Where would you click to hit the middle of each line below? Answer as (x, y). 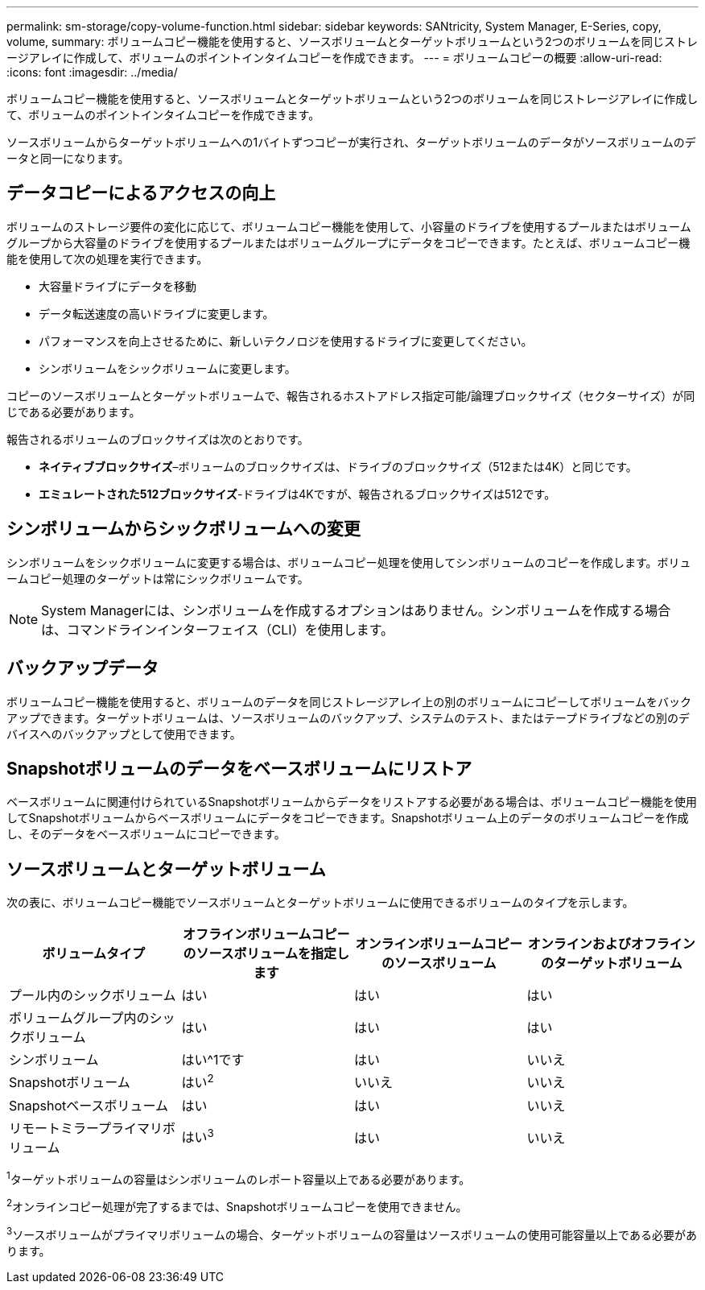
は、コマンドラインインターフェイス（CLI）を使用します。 (218, 629)
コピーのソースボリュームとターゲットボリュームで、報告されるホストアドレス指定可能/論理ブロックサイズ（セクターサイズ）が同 (351, 395)
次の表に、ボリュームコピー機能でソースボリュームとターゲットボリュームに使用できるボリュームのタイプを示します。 (320, 903)
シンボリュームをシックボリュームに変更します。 (167, 368)
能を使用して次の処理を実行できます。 (107, 258)
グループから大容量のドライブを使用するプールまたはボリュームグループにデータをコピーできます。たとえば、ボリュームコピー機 (348, 242)
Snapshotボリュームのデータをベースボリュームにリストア (239, 768)
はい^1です (213, 1060)
